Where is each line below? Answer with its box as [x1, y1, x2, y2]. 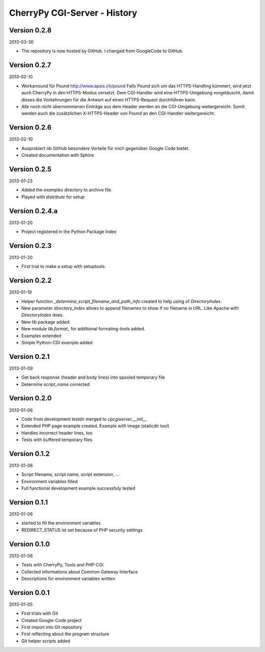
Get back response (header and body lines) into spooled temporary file [21, 374, 165, 381]
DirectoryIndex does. [21, 312, 64, 318]
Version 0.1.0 [9, 540, 50, 548]
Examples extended [21, 332, 61, 339]
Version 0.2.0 [9, 394, 52, 403]
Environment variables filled [21, 478, 78, 484]
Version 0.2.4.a [9, 207, 58, 215]
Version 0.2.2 [9, 276, 52, 285]
